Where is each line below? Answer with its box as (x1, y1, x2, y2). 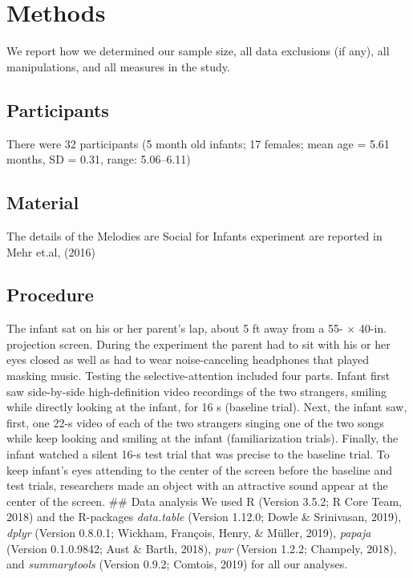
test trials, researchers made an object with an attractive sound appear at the (6, 477, 388, 494)
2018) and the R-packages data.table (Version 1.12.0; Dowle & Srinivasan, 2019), (6, 508, 402, 525)
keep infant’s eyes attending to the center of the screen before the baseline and (6, 461, 393, 478)
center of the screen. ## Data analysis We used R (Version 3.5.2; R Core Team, (6, 492, 402, 509)
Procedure (6, 282, 94, 307)
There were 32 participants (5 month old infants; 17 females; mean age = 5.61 (6, 135, 390, 152)
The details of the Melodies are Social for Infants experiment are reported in (6, 227, 383, 244)
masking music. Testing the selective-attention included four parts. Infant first (6, 367, 391, 384)
